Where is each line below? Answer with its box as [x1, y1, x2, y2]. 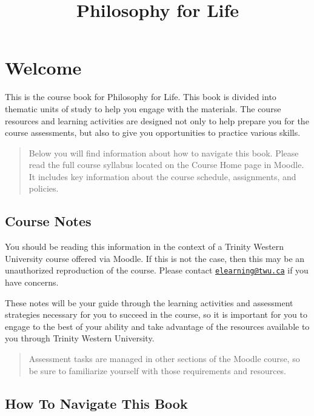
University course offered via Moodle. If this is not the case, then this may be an [5, 252, 305, 264]
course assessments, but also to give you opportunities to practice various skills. [5, 126, 301, 139]
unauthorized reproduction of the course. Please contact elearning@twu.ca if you [5, 264, 309, 277]
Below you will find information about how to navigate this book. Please [28, 146, 299, 159]
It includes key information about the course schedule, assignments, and [28, 170, 296, 183]
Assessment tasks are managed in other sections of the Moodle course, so [28, 352, 300, 365]
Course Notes [5, 212, 92, 230]
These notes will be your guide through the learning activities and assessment [5, 296, 293, 309]
